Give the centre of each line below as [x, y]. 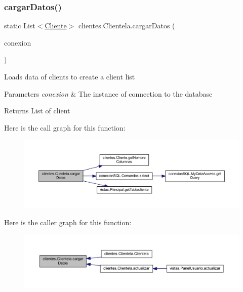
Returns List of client [37, 111]
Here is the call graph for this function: [65, 127]
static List [20, 26]
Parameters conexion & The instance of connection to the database [108, 93]
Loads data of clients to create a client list [70, 76]
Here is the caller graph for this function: [68, 222]
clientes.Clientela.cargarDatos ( [127, 26]
